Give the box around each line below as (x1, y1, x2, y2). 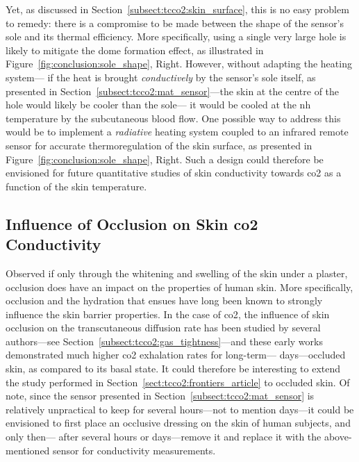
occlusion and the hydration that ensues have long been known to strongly (6, 293, 323, 308)
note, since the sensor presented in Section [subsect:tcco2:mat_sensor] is (6, 388, 315, 403)
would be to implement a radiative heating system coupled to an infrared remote (6, 124, 349, 139)
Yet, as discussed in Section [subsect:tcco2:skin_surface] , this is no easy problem (6, 2, 349, 16)
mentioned (6, 443, 50, 457)
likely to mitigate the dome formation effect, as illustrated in (6, 42, 264, 57)
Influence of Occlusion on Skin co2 (6, 213, 258, 234)
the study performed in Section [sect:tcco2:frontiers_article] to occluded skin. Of (6, 374, 350, 389)
